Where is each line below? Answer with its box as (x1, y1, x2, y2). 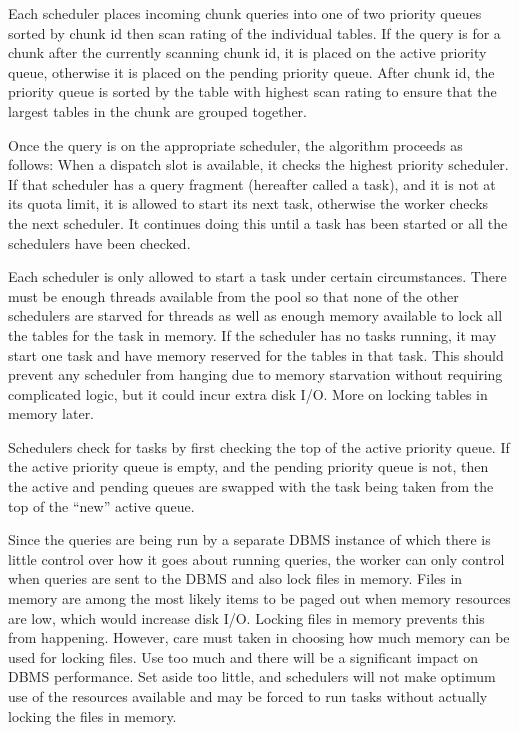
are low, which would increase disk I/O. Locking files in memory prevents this (8, 607, 485, 628)
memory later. (8, 403, 95, 424)
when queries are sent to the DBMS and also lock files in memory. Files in (8, 568, 463, 589)
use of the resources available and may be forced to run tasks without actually (8, 686, 488, 706)
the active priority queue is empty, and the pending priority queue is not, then (8, 456, 489, 477)
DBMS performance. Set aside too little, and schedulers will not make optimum (8, 666, 496, 687)
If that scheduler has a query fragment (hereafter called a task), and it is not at (8, 173, 496, 194)
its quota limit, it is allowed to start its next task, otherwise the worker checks (8, 193, 489, 214)
